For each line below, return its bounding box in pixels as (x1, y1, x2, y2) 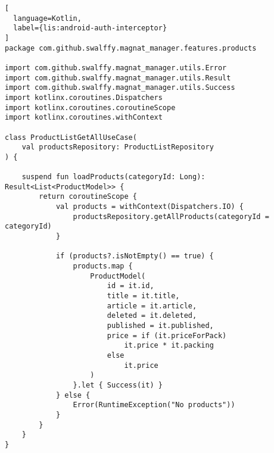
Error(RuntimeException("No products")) (73, 401, 235, 410)
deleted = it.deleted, (107, 311, 197, 320)
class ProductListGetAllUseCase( (5, 133, 137, 142)
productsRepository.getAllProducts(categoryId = (73, 212, 269, 221)
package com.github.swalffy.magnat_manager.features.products (5, 43, 257, 52)
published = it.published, (107, 321, 214, 330)
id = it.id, (107, 282, 154, 290)
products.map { (73, 262, 133, 271)
